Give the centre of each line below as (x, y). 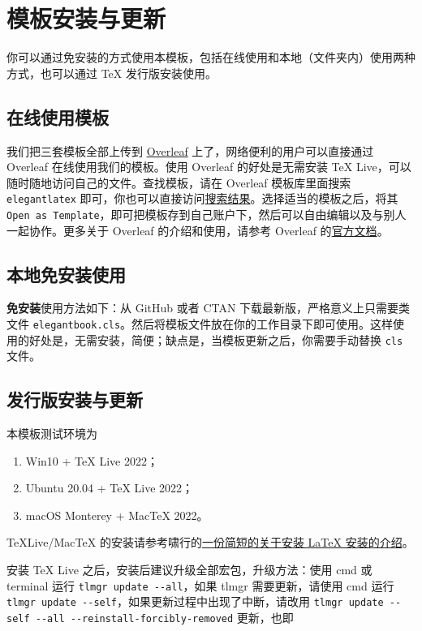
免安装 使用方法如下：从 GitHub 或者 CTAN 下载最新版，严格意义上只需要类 (209, 308)
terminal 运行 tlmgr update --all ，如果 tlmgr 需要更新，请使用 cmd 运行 (200, 585)
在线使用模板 (58, 116)
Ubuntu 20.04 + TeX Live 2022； (110, 488)
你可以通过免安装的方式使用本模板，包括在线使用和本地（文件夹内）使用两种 (211, 57)
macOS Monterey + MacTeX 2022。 (117, 515)
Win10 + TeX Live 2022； (92, 460)
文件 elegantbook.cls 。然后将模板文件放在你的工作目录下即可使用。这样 (200, 324)
